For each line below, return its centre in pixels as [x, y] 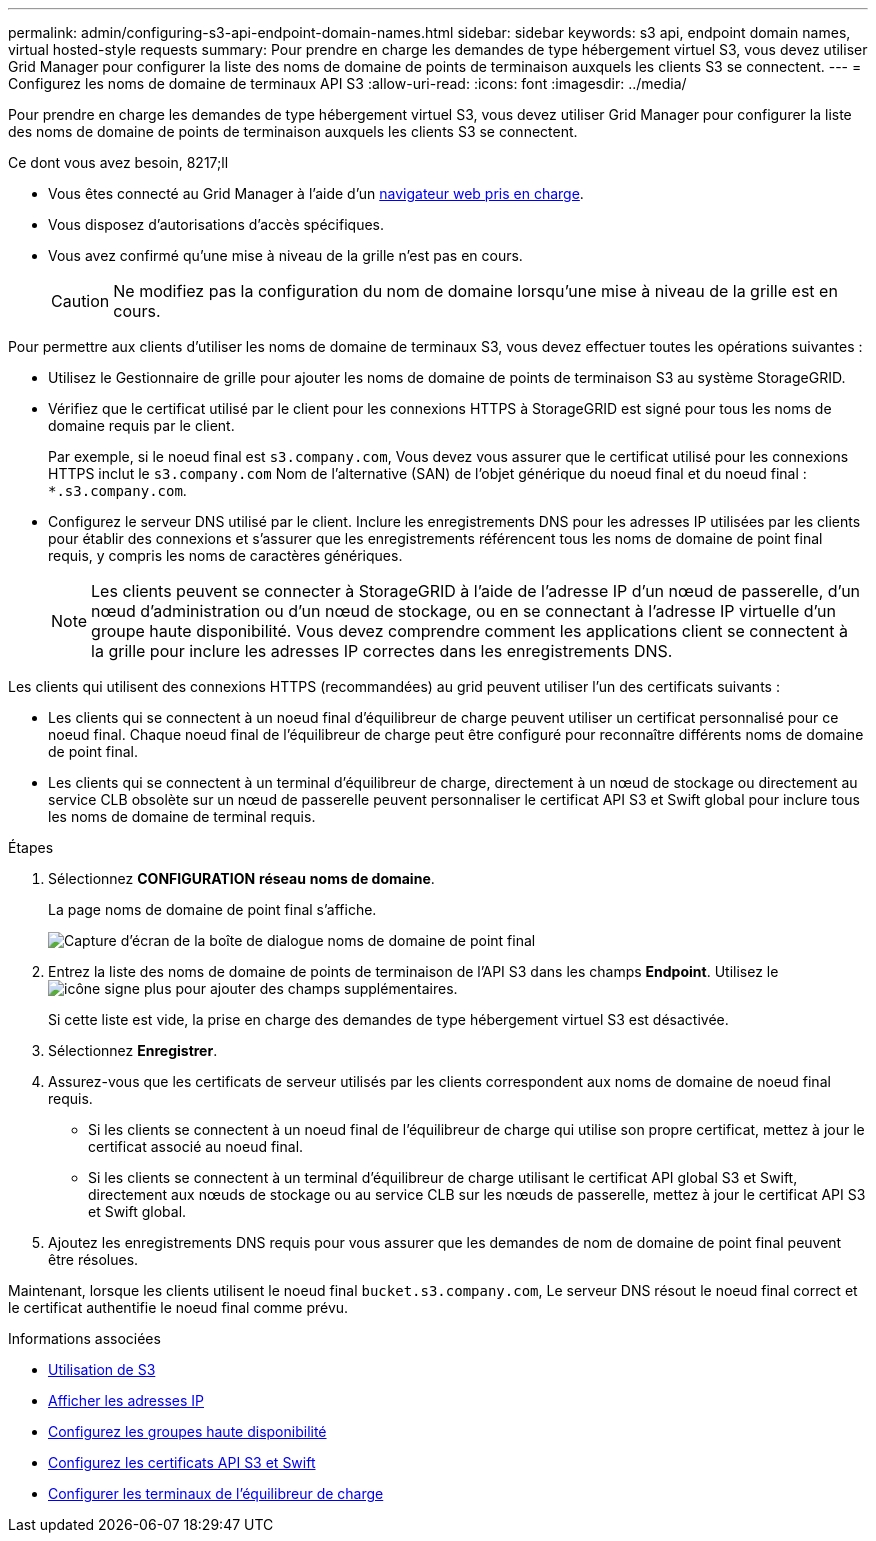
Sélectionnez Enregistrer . [133, 1050]
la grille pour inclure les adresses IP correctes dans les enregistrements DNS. [382, 651]
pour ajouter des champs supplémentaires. [316, 988]
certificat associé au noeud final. [196, 1146]
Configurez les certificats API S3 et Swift [182, 1462]
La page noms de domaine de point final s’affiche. [212, 909]
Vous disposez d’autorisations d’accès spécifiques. [216, 224]
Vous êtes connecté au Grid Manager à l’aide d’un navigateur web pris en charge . [316, 193]
